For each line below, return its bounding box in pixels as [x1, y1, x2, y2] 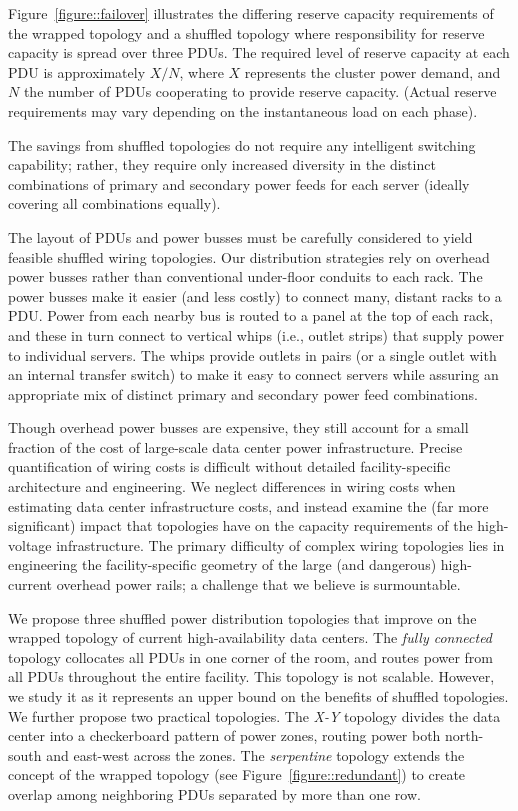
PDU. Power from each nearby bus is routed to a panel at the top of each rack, [8, 305, 494, 326]
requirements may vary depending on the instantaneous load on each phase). [8, 100, 478, 121]
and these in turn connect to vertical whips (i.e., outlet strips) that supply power [8, 324, 505, 345]
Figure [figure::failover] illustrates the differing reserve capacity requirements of [8, 3, 494, 23]
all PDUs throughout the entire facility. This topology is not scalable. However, [8, 666, 495, 687]
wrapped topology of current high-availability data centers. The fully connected [8, 627, 493, 648]
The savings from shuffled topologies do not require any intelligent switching [8, 134, 476, 155]
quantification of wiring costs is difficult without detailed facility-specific [8, 456, 451, 477]
